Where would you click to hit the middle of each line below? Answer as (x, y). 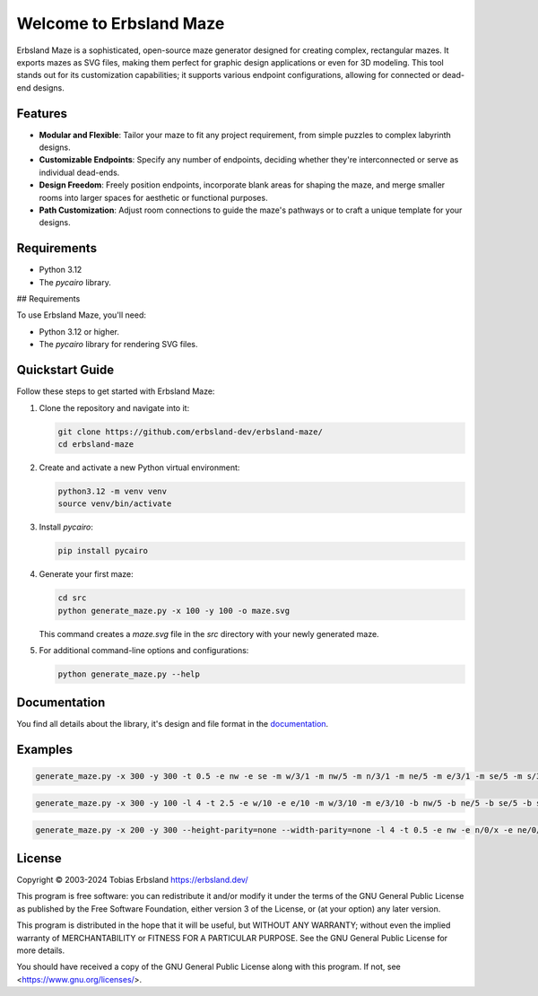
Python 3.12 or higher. (79, 331)
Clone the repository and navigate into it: (114, 407)
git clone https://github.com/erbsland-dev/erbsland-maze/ (190, 432)
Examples (45, 750)
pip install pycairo (103, 551)
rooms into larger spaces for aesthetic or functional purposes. (153, 197)
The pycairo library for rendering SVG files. (118, 345)
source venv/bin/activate (115, 504)
